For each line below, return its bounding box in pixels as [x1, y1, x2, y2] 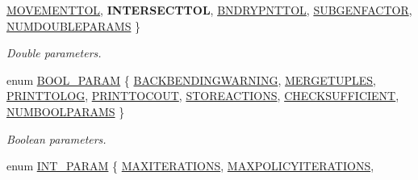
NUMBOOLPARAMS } [6, 103, 125, 119]
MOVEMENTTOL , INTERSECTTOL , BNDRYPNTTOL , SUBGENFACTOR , [6, 2, 412, 18]
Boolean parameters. [6, 130, 107, 147]
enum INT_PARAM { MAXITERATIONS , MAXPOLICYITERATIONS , [6, 157, 374, 174]
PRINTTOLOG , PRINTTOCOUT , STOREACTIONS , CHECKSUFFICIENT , [6, 87, 399, 104]
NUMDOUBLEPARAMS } [6, 17, 141, 34]
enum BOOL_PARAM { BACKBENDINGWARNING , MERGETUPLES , [6, 71, 376, 88]
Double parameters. [6, 44, 102, 61]
